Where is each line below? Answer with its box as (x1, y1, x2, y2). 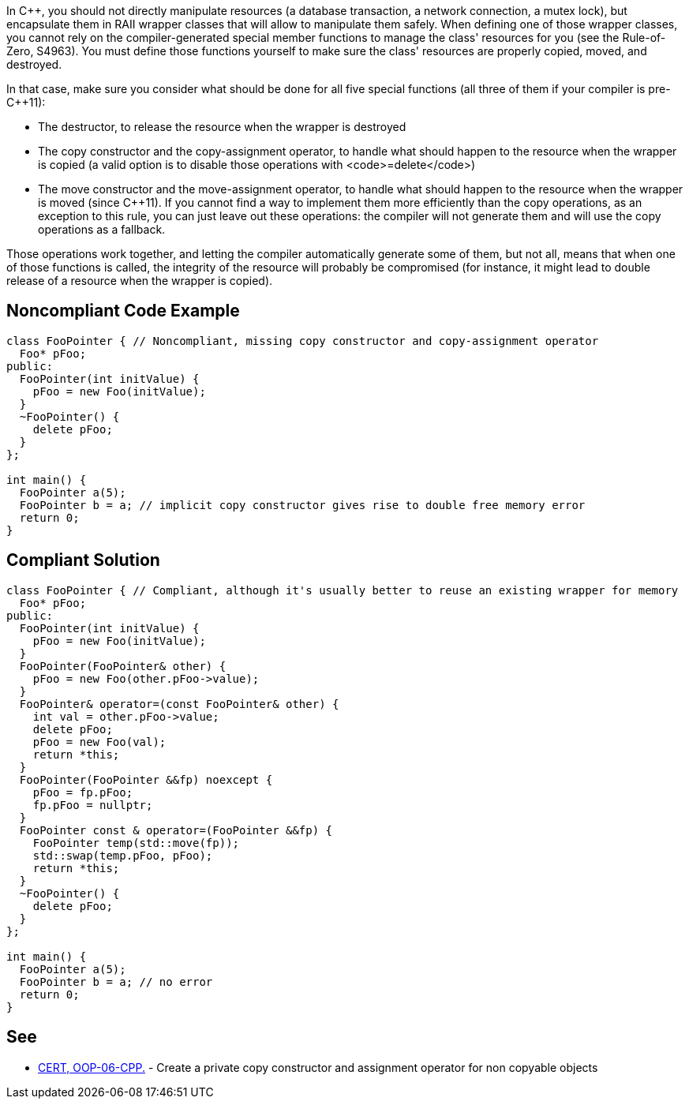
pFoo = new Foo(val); (32, 735, 167, 748)
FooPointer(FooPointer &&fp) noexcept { (19, 773, 273, 786)
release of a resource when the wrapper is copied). (6, 274, 273, 287)
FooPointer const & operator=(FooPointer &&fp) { (19, 823, 333, 837)
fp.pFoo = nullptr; (32, 798, 153, 811)
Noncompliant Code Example (6, 301, 240, 321)
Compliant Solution (6, 550, 160, 571)
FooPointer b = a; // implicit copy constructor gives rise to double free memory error (19, 498, 586, 511)
